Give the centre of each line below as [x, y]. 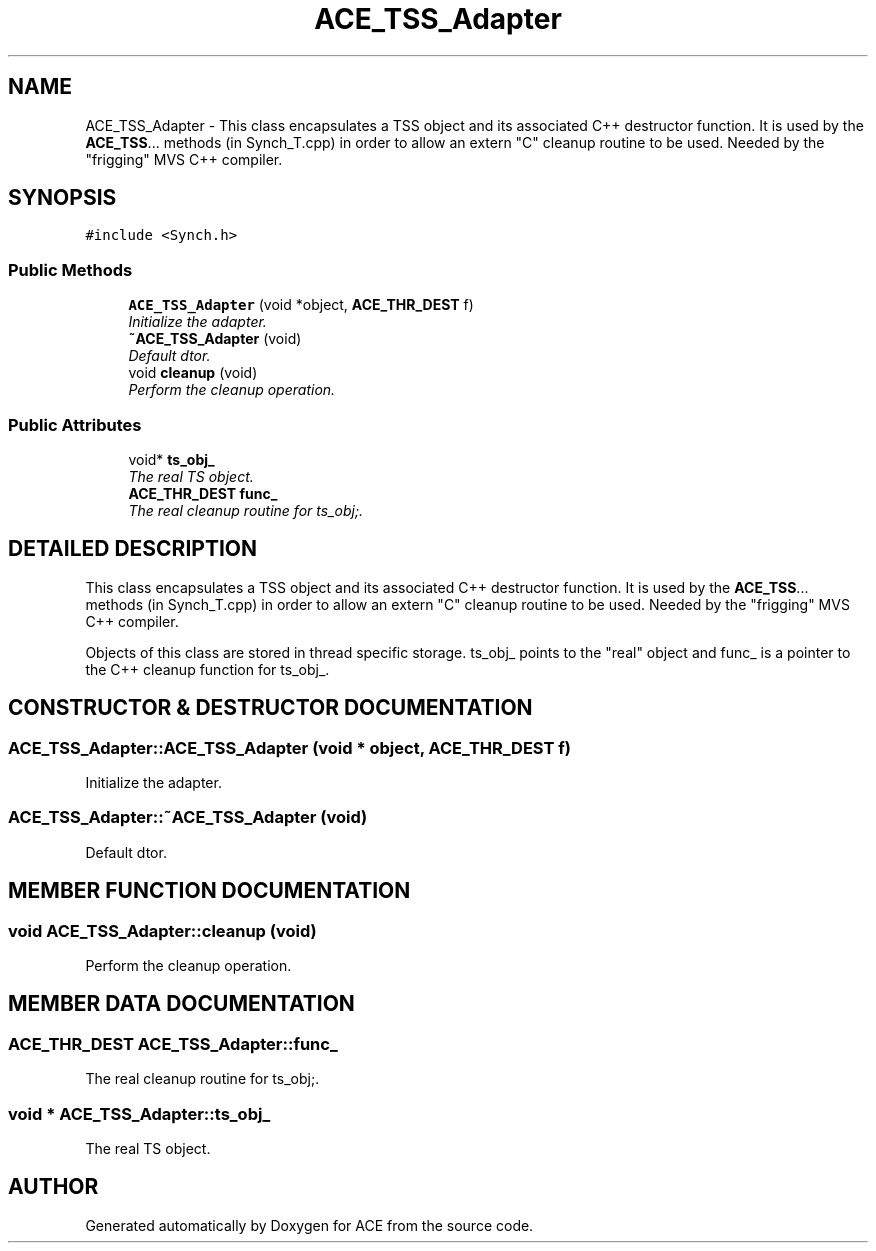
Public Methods [70, 269]
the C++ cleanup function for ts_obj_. [207, 669]
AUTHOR [53, 1187]
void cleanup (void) [193, 373]
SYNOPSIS [62, 198]
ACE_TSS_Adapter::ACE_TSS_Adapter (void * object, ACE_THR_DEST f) [289, 747]
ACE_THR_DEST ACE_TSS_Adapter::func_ [173, 1043]
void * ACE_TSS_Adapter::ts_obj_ [139, 1113]
